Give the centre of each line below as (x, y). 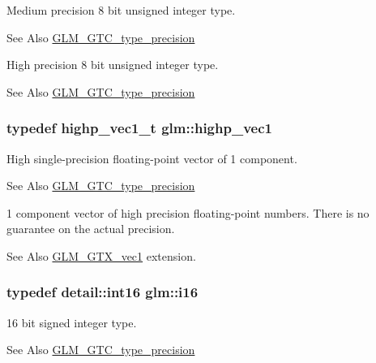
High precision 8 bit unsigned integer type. (113, 65)
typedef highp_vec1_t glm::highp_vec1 (139, 128)
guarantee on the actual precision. (91, 229)
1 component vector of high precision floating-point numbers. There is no (188, 212)
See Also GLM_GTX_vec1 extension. (101, 255)
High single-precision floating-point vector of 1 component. (152, 158)
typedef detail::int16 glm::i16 (103, 292)
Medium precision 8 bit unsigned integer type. (121, 10)
